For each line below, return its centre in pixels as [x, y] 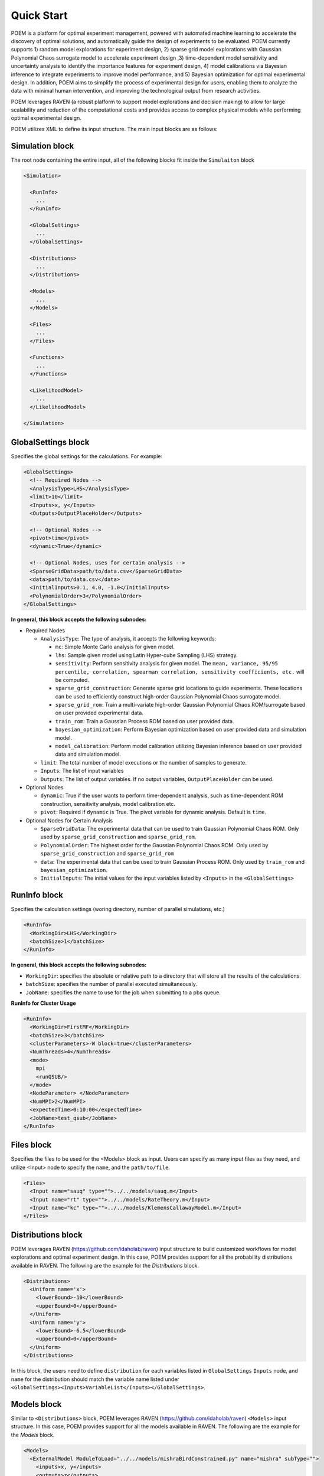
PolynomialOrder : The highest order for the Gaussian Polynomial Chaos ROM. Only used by [154, 845]
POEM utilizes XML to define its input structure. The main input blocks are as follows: [114, 129]
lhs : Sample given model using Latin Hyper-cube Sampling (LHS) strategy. [147, 655]
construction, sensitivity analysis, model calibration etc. [108, 804]
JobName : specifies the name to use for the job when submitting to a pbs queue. [123, 992]
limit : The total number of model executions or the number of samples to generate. [144, 762]
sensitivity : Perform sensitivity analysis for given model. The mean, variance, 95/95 [167, 664]
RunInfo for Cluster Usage [43, 1003]
